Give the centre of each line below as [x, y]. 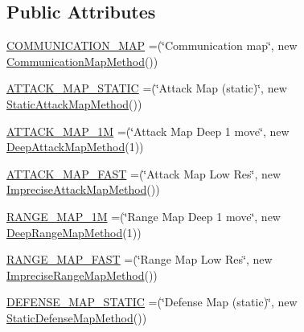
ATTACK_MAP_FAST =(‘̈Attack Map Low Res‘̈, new [144, 173]
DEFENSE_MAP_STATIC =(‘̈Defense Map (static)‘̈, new [152, 302]
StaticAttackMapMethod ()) [74, 103]
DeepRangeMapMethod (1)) [74, 232]
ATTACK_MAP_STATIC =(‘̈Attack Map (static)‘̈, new [147, 88]
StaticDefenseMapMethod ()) [77, 317]
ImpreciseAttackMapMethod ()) [83, 189]
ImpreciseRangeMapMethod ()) [82, 275]
